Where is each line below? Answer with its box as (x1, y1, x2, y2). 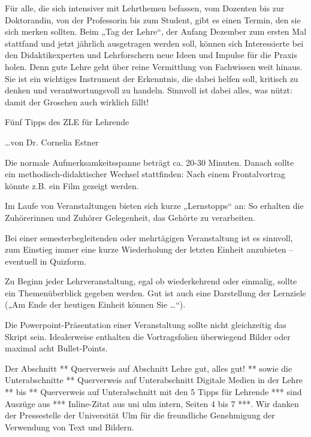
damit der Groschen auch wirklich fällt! (5, 95, 149, 108)
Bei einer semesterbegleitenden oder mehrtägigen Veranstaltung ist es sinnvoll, (5, 231, 293, 244)
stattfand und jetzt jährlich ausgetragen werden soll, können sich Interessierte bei (5, 37, 304, 49)
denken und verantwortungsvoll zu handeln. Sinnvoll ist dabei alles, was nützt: (5, 84, 292, 96)
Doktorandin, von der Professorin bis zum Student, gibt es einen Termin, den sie (5, 13, 301, 26)
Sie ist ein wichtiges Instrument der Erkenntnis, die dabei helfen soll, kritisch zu (5, 72, 298, 84)
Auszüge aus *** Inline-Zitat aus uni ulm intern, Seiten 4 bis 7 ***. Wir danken (5, 397, 299, 409)
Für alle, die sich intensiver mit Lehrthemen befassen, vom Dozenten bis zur (5, 2, 285, 14)
